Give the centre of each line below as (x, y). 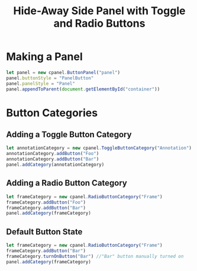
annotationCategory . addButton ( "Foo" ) (53, 154)
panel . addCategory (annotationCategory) (55, 165)
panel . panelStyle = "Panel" (41, 83)
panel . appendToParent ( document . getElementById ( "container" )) (83, 89)
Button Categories (52, 113)
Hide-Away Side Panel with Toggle (99, 11)
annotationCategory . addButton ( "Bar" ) (53, 159)
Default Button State (44, 232)
